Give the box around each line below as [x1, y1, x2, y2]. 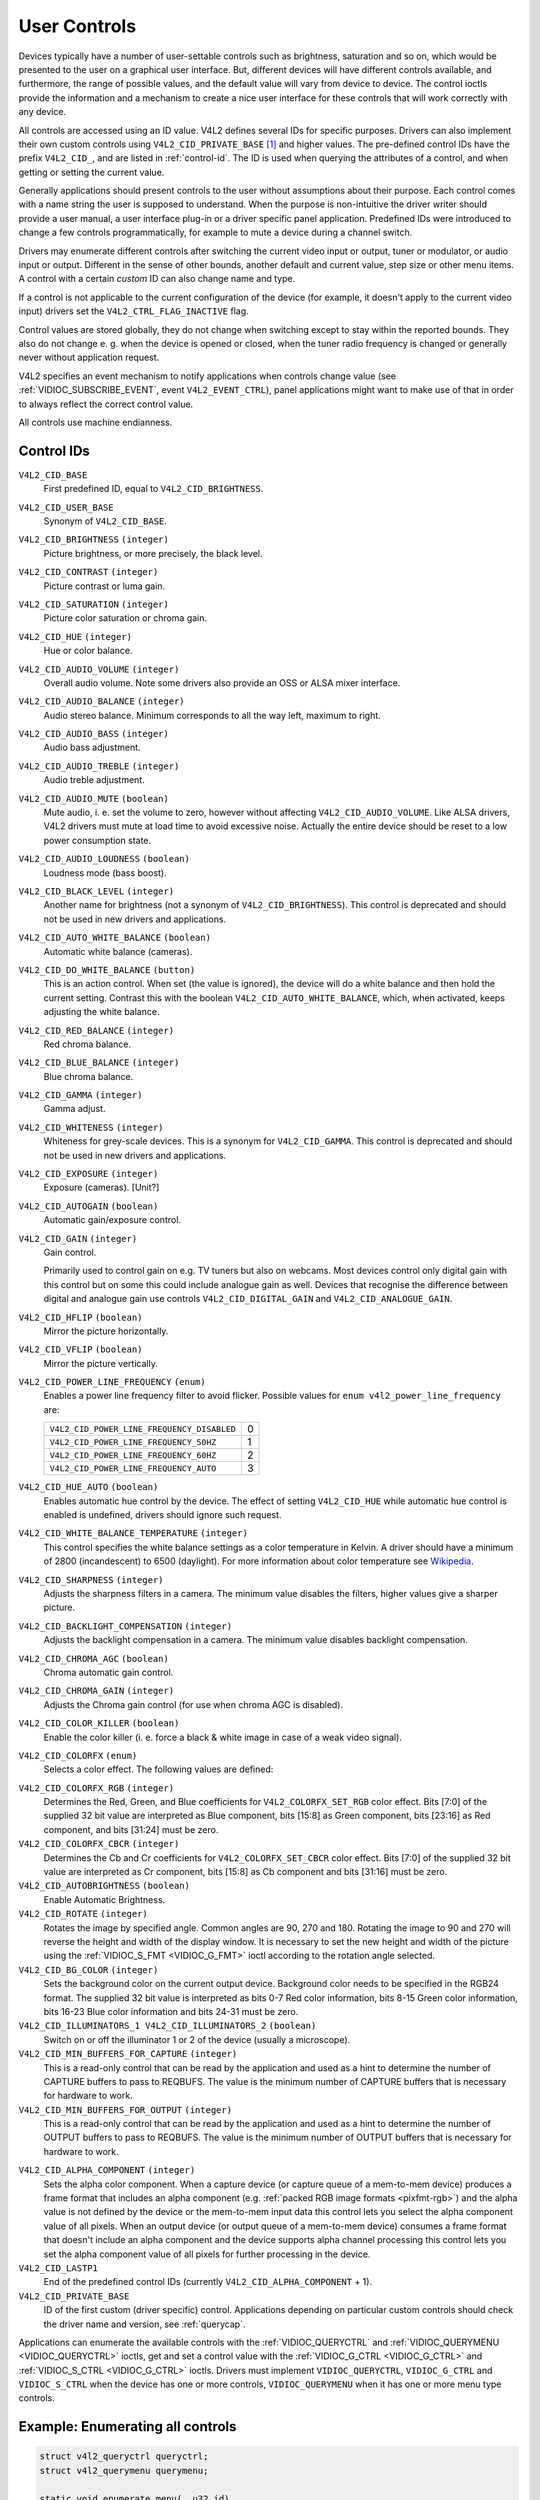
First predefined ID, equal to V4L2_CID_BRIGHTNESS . [43, 483, 264, 495]
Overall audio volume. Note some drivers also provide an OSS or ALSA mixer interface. [43, 676, 401, 689]
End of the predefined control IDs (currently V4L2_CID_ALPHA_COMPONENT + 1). [43, 2276, 373, 2288]
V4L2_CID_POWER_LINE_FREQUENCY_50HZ [49, 1436, 217, 1447]
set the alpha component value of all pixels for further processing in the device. [43, 2248, 371, 2260]
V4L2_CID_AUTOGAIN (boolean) [18, 1200, 159, 1212]
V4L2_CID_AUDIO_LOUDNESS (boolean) [18, 853, 190, 865]
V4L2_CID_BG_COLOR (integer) [18, 1964, 159, 1975]
